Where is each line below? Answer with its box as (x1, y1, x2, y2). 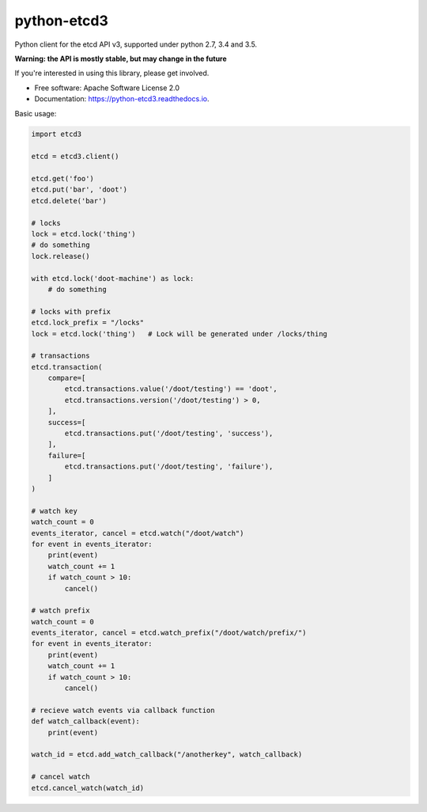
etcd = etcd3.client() (31, 152, 119, 161)
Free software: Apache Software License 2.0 (34, 83, 180, 93)
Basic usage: (14, 108, 57, 118)
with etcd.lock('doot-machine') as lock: (31, 274, 195, 283)
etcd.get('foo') (31, 174, 95, 184)
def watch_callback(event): (31, 717, 140, 726)
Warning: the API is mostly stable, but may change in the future (14, 54, 227, 63)
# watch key (31, 507, 78, 515)
